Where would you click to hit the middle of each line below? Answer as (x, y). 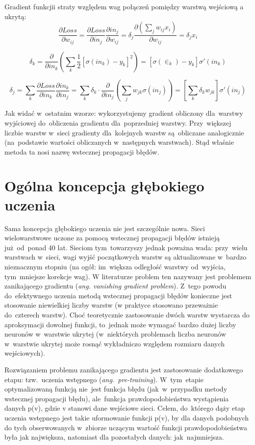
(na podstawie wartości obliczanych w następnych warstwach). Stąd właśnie (119, 142)
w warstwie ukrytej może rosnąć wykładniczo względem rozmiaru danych (115, 343)
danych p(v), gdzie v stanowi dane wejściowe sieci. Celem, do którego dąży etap (125, 408)
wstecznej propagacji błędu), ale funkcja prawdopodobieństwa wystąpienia (117, 398)
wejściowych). (25, 353)
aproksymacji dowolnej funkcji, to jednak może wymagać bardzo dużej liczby (120, 324)
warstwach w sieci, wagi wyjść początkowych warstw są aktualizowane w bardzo (126, 257)
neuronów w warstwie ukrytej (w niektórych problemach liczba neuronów (115, 334)
